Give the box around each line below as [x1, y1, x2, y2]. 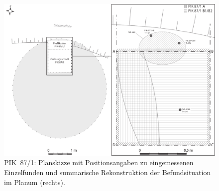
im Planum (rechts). [4, 177, 65, 187]
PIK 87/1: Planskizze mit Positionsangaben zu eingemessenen [4, 157, 194, 168]
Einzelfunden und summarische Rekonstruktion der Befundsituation [4, 167, 211, 177]
